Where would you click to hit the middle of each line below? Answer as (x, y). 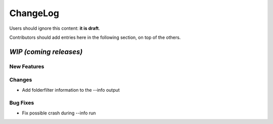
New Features (27, 67)
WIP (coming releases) (46, 52)
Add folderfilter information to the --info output (71, 90)
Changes (21, 80)
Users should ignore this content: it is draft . (55, 28)
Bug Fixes (22, 103)
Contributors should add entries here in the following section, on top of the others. (95, 37)
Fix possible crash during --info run (59, 113)
